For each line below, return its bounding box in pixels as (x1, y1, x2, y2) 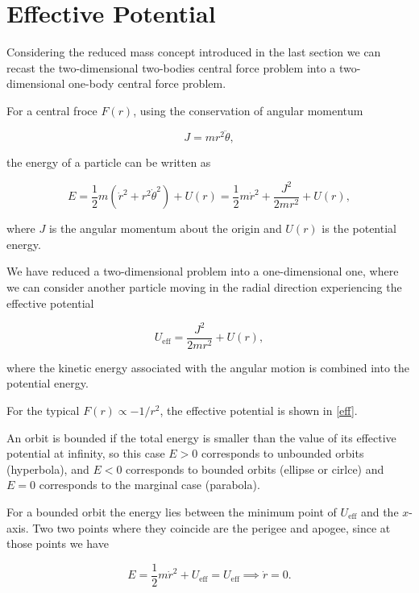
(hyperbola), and (6, 460, 89, 477)
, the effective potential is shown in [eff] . (160, 402, 358, 418)
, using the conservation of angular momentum (133, 102, 363, 118)
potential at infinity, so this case (6, 445, 165, 462)
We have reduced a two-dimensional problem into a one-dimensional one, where (6, 263, 399, 280)
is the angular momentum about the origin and (48, 220, 282, 237)
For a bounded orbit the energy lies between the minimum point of (6, 503, 337, 520)
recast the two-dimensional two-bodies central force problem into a (6, 59, 336, 76)
